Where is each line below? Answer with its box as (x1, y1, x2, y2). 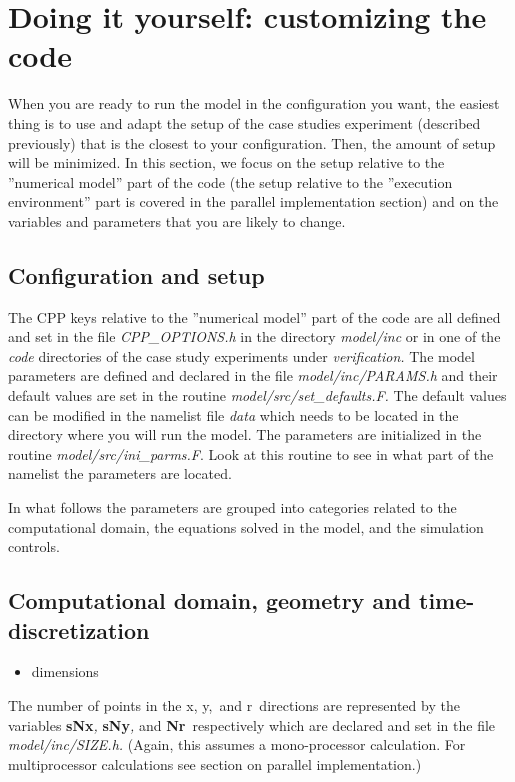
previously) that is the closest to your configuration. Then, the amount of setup (8, 132, 496, 153)
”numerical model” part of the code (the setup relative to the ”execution (8, 171, 453, 192)
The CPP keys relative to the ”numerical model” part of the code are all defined (8, 306, 501, 327)
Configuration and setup (8, 259, 265, 290)
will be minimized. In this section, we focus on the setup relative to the (8, 152, 445, 173)
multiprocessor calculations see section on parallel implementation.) (8, 753, 422, 774)
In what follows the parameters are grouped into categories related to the (8, 497, 457, 518)
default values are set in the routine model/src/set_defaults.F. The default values (8, 385, 507, 406)
